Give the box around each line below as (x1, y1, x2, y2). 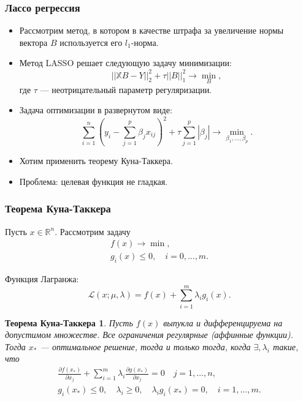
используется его (59, 36, 123, 48)
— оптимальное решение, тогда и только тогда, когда (40, 340, 251, 353)
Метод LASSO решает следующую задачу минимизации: (19, 56, 232, 69)
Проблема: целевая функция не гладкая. (19, 174, 168, 187)
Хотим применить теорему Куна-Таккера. (19, 154, 173, 167)
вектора (19, 36, 48, 48)
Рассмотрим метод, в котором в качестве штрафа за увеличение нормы (19, 24, 284, 37)
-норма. (131, 36, 159, 48)
